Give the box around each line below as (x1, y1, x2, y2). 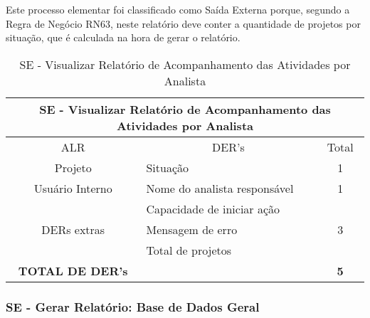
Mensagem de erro (146, 221, 238, 238)
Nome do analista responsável (146, 179, 294, 196)
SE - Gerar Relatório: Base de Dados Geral (6, 297, 260, 315)
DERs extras (41, 221, 105, 238)
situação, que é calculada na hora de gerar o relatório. (6, 30, 240, 45)
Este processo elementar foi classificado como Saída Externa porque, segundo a (6, 2, 350, 16)
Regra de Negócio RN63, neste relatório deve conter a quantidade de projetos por (6, 16, 361, 31)
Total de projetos (146, 241, 232, 258)
